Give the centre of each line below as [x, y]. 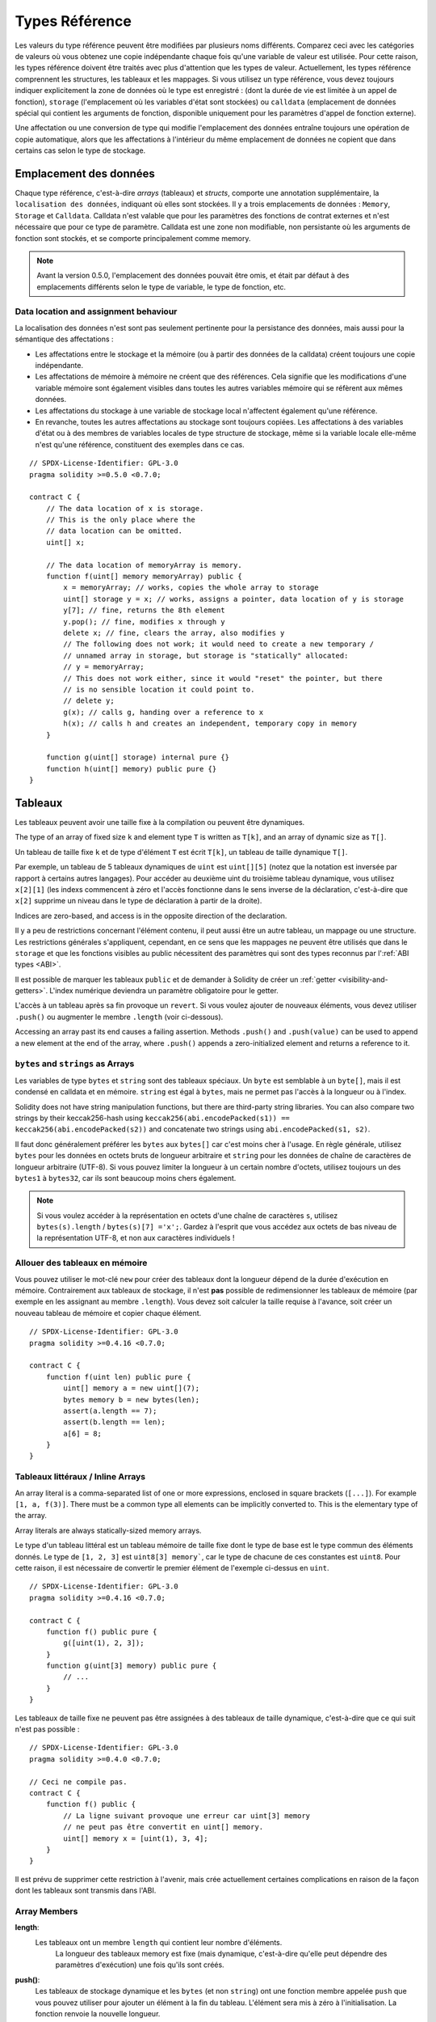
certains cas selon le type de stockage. [80, 150]
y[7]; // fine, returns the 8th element [144, 610]
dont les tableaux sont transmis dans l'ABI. [86, 1891]
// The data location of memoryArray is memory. [144, 565]
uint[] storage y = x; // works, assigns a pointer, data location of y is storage [233, 599]
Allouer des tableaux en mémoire [81, 1263]
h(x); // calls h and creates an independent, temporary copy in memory [210, 723]
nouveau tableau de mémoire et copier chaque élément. [108, 1313]
